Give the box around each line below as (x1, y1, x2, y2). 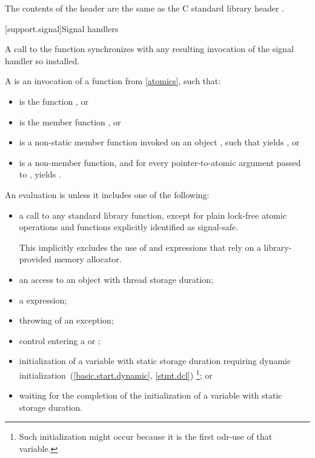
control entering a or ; (19, 334, 101, 347)
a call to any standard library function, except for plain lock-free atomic (19, 208, 287, 221)
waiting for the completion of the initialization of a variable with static (19, 389, 282, 402)
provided (19, 253, 51, 265)
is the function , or (19, 95, 88, 107)
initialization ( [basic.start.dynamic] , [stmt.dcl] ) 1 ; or (19, 367, 213, 381)
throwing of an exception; (19, 314, 114, 327)
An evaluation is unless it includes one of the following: (5, 188, 210, 201)
